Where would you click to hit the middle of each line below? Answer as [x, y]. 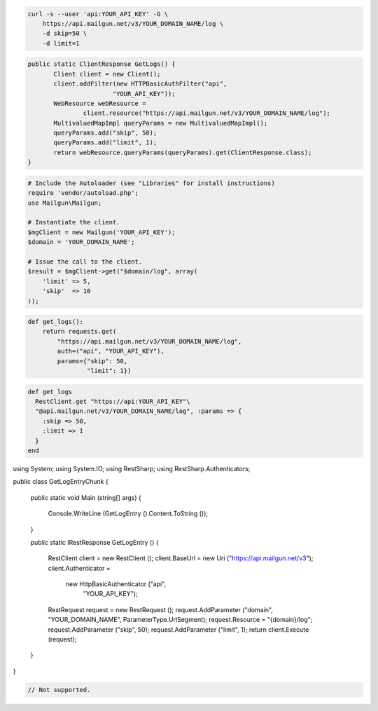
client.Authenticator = [79, 568]
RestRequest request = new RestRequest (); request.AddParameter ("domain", [160, 609]
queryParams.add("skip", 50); [105, 133]
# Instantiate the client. [74, 222]
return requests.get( [79, 332]
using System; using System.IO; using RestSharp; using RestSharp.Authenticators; [132, 468]
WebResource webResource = [100, 103]
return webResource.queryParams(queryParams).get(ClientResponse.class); [183, 152]
